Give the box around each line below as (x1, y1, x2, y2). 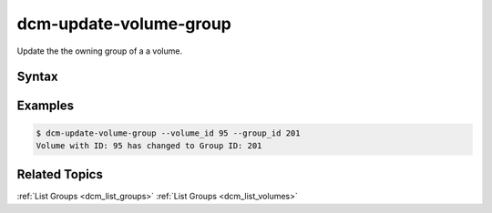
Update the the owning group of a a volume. (16, 46, 182, 56)
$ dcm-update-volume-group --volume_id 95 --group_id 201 (36, 127, 301, 138)
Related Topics (16, 167, 104, 182)
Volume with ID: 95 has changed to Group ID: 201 (36, 140, 262, 150)
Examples (16, 98, 75, 114)
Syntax (16, 69, 58, 85)
